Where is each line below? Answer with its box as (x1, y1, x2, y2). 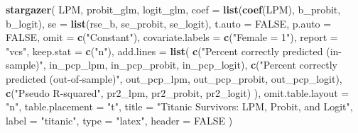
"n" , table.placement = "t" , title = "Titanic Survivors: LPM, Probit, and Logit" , (6, 99, 353, 114)
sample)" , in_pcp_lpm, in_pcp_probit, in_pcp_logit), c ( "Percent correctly (6, 57, 337, 72)
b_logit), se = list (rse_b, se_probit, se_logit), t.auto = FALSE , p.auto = (6, 16, 332, 30)
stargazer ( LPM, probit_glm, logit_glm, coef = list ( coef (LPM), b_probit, (6, 2, 341, 16)
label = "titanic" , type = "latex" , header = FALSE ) (6, 112, 233, 127)
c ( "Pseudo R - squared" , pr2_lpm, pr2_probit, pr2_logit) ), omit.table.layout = (6, 85, 349, 100)
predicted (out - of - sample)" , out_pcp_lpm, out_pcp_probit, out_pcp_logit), (6, 71, 342, 86)
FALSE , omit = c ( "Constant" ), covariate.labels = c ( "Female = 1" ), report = (6, 30, 338, 45)
